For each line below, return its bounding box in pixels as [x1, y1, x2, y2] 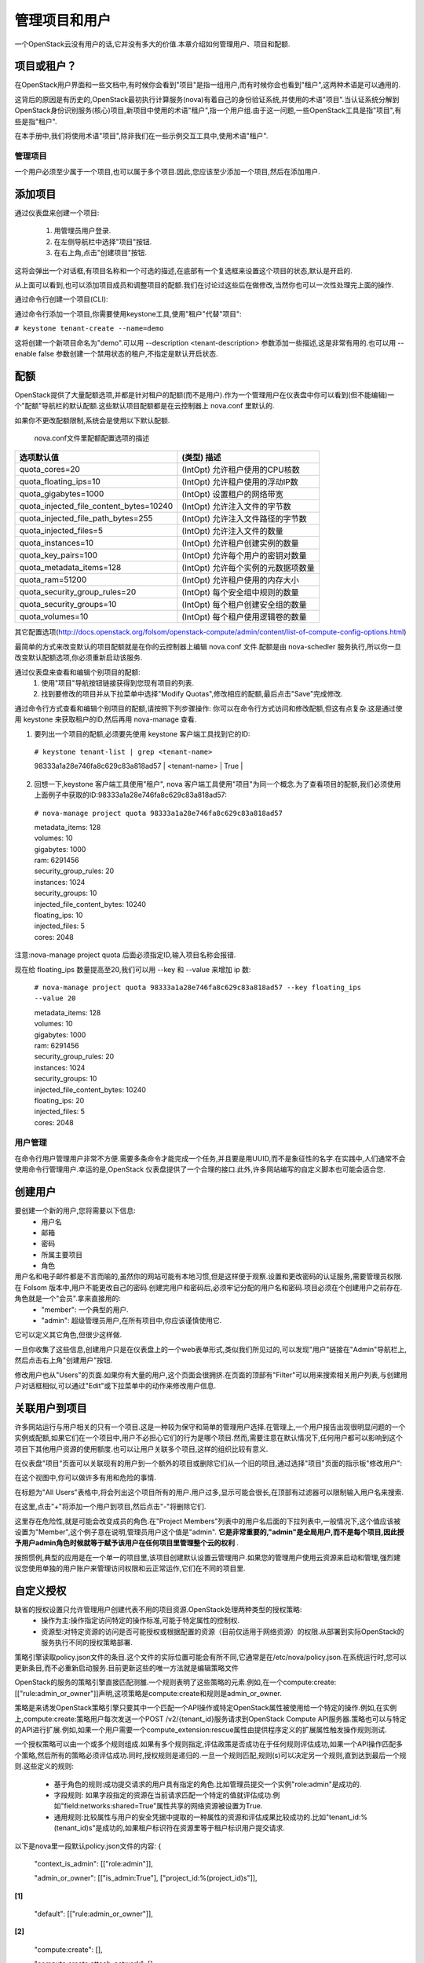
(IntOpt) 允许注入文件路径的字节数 [181, 514, 307, 525]
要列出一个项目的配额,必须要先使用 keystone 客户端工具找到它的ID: [34, 729, 250, 738]
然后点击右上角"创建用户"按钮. [14, 1355, 113, 1365]
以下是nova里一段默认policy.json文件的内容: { [14, 1841, 162, 1851]
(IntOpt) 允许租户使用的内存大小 [181, 575, 299, 586]
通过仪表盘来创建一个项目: [14, 208, 100, 218]
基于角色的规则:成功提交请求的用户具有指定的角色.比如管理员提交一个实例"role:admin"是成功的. [53, 1779, 362, 1789]
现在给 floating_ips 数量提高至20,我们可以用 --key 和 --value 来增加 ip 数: [14, 964, 251, 974]
